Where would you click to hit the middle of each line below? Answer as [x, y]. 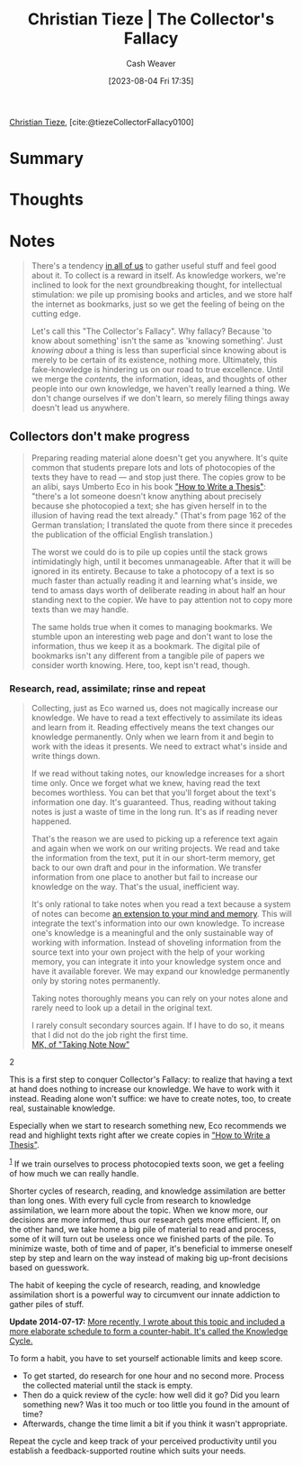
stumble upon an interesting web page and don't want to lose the [152, 636]
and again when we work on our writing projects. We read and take [155, 848]
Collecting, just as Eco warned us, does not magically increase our [155, 709]
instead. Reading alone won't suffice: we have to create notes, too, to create [151, 1099]
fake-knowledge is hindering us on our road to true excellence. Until [157, 370]
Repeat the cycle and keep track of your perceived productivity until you [143, 1442]
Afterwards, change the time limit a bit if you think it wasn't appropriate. [155, 1424]
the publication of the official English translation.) [122, 535]
